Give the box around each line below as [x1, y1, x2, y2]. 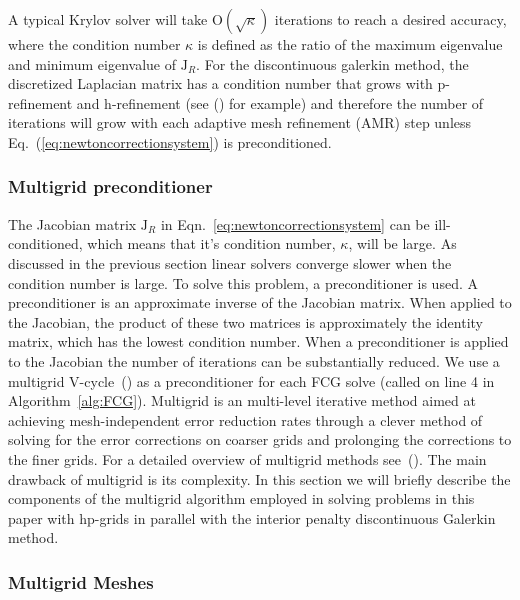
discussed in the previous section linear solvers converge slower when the [8, 252, 452, 273]
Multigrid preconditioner [8, 174, 213, 199]
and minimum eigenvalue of [8, 53, 176, 74]
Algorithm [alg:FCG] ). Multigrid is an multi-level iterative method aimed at [8, 390, 476, 411]
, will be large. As [348, 233, 457, 254]
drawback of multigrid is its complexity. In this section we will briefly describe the [8, 468, 511, 489]
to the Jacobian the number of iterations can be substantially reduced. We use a [8, 350, 500, 371]
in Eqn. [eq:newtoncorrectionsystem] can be [160, 213, 430, 234]
